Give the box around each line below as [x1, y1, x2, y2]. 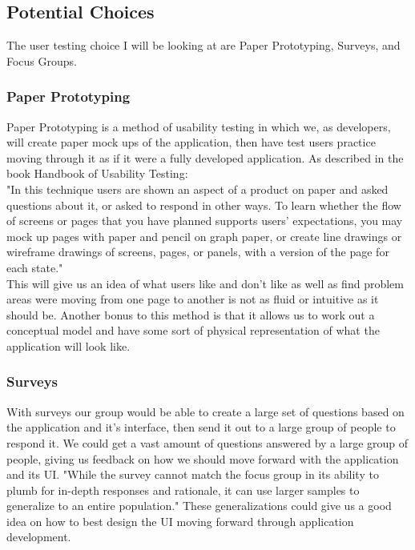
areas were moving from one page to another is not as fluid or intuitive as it [6, 291, 379, 307]
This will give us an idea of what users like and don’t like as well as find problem [6, 275, 404, 291]
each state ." [6, 259, 63, 275]
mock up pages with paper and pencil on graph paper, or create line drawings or [6, 227, 402, 244]
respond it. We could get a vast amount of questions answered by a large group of [6, 434, 409, 451]
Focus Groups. [6, 52, 78, 69]
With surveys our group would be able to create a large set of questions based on [6, 403, 405, 420]
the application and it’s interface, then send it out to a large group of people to [6, 419, 396, 436]
